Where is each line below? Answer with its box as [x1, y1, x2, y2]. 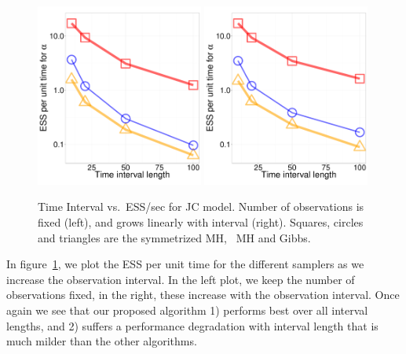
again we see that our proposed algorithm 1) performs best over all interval [6, 301, 368, 318]
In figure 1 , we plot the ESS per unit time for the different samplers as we [6, 256, 364, 272]
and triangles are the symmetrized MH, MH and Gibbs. [38, 229, 311, 245]
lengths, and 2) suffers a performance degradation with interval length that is [6, 317, 379, 334]
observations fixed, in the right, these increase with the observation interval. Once [6, 286, 400, 303]
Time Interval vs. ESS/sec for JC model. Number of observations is [38, 198, 364, 215]
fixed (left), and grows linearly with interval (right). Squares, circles [38, 213, 364, 230]
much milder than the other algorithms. [6, 333, 197, 349]
